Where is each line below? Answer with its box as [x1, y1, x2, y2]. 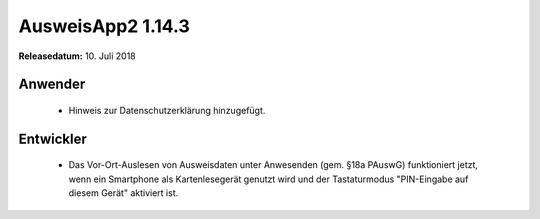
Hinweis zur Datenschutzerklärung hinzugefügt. [68, 104, 266, 116]
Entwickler [18, 130, 87, 147]
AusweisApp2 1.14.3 [18, 15, 190, 37]
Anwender [18, 76, 86, 93]
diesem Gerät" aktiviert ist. [68, 187, 179, 199]
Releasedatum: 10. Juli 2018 [18, 50, 136, 62]
